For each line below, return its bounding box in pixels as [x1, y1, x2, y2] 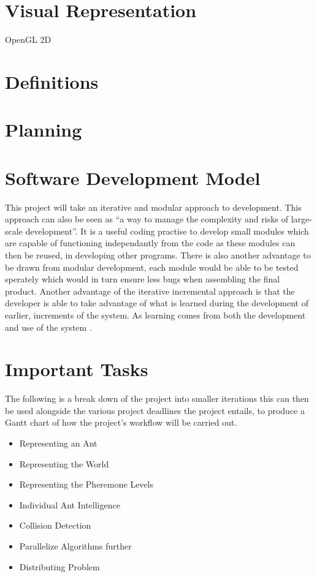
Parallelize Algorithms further [19, 540, 132, 552]
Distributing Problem [19, 560, 100, 573]
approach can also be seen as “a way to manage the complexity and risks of [5, 213, 289, 225]
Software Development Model [5, 165, 261, 190]
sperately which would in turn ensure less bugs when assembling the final [5, 273, 280, 285]
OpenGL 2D [5, 33, 52, 46]
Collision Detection [19, 519, 91, 532]
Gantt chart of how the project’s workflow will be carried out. [5, 416, 237, 429]
